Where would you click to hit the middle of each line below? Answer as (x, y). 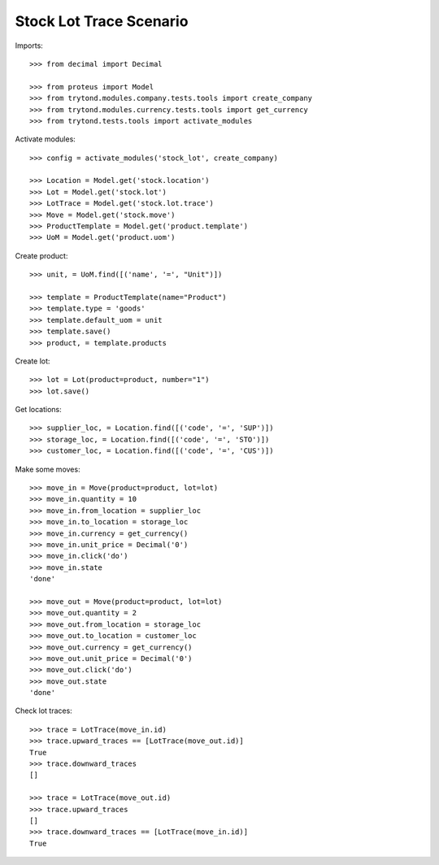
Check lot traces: (43, 711)
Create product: (41, 255)
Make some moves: (48, 469)
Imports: (29, 46)
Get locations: (38, 410)
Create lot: (33, 361)
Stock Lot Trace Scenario (102, 21)
